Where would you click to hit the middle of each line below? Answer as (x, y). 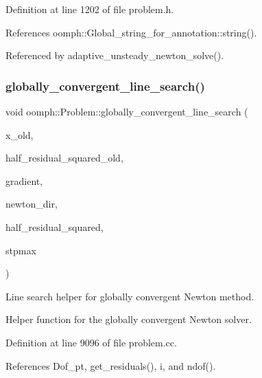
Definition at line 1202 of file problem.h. (90, 9)
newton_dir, (32, 204)
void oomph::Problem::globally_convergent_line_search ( (127, 111)
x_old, (20, 134)
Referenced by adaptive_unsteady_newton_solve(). (115, 55)
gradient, (24, 180)
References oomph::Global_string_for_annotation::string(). (131, 32)
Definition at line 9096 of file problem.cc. (91, 342)
